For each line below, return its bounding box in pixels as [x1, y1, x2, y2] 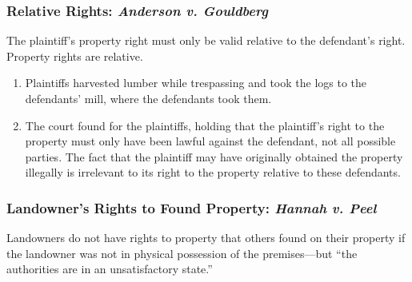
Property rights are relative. [6, 47, 143, 64]
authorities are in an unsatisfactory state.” [6, 260, 213, 277]
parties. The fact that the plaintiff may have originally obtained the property [25, 148, 403, 165]
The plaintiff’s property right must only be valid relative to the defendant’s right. [6, 32, 406, 49]
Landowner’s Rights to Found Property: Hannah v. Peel [6, 197, 377, 217]
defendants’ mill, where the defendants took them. [25, 90, 272, 106]
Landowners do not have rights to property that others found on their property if [6, 229, 406, 246]
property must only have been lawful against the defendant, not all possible [25, 133, 396, 149]
